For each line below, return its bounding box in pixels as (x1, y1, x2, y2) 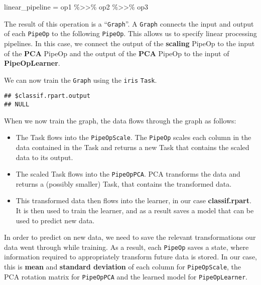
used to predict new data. (16, 215, 95, 225)
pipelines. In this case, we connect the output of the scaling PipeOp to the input (4, 38, 255, 48)
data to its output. (16, 152, 73, 162)
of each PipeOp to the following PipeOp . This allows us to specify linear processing (4, 28, 257, 39)
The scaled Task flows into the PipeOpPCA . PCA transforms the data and (16, 169, 240, 179)
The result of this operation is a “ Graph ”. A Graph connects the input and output (4, 18, 254, 29)
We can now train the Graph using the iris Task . (4, 74, 157, 85)
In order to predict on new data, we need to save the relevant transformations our (4, 232, 256, 242)
